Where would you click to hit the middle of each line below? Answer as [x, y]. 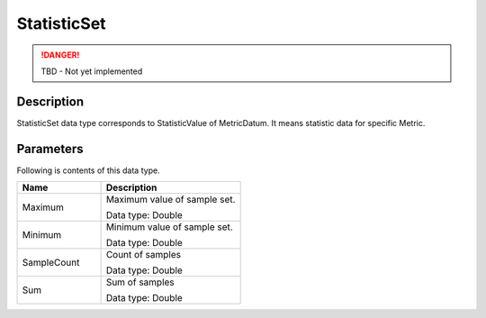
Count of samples [144, 255]
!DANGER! [60, 55]
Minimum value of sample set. [169, 227]
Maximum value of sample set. [171, 200]
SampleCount [51, 263]
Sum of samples [140, 282]
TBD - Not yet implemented [92, 71]
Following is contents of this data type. [89, 170]
